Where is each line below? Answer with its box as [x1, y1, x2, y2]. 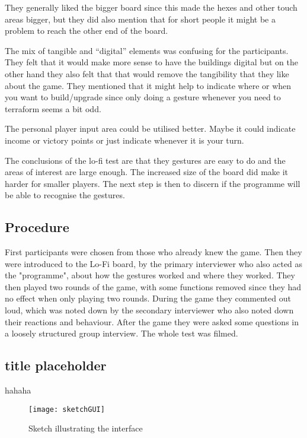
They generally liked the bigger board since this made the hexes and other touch [5, 1, 298, 13]
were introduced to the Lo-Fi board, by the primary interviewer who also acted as [5, 257, 303, 269]
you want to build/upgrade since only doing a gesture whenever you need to [5, 91, 281, 103]
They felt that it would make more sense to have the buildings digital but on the [5, 56, 298, 68]
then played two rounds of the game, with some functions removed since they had [5, 280, 302, 293]
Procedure [5, 218, 69, 236]
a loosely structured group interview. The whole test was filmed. [5, 327, 238, 339]
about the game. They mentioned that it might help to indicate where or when [5, 79, 292, 91]
